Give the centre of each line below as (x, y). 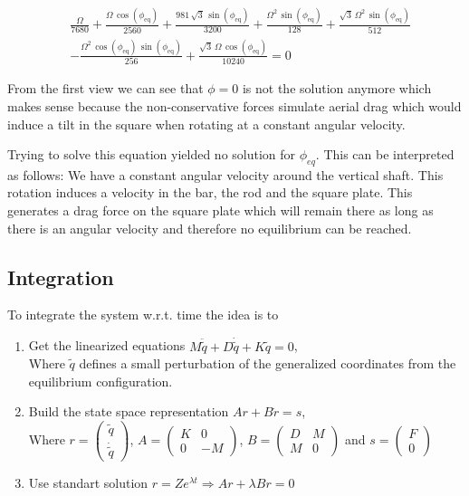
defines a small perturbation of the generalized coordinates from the (268, 363)
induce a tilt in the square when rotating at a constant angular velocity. (206, 124)
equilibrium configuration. (100, 381)
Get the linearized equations (107, 345)
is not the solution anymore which (337, 88)
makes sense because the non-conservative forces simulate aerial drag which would (234, 105)
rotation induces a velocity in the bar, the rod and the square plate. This (210, 192)
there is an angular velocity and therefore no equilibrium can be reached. (210, 228)
